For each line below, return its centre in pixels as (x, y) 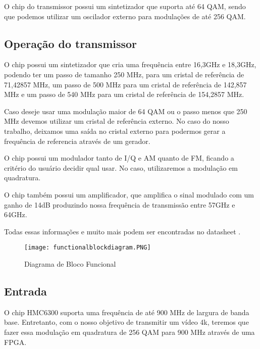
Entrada (25, 291)
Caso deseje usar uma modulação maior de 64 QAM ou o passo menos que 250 (126, 111)
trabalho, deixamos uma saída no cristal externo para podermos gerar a (115, 131)
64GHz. (16, 214)
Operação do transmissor (71, 43)
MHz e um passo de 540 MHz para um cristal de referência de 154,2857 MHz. (124, 94)
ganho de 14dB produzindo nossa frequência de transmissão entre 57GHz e (120, 204)
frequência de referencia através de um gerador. (77, 141)
